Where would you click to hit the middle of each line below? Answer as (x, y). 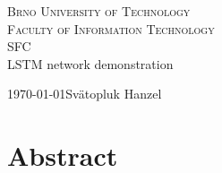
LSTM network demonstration (90, 63)
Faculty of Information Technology (111, 28)
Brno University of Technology (99, 11)
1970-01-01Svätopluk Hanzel (85, 94)
